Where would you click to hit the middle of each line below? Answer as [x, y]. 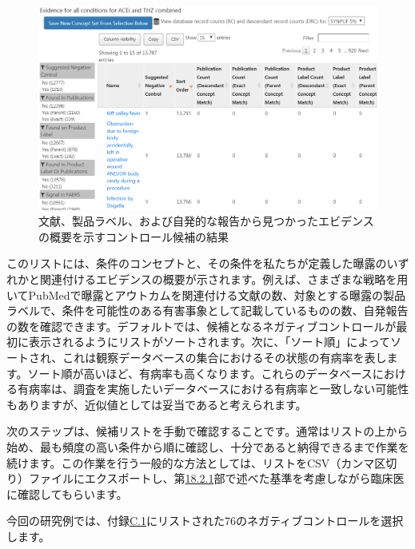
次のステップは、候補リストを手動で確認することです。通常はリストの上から [207, 431]
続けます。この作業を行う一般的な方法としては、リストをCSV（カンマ [191, 462]
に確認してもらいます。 [67, 493]
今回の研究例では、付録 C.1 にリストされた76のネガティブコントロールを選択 [205, 521]
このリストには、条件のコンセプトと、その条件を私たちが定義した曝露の [197, 263]
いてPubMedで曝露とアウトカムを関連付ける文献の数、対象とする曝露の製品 [206, 294]
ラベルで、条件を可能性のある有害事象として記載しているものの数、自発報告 [207, 310]
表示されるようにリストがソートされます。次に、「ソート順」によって [209, 342]
